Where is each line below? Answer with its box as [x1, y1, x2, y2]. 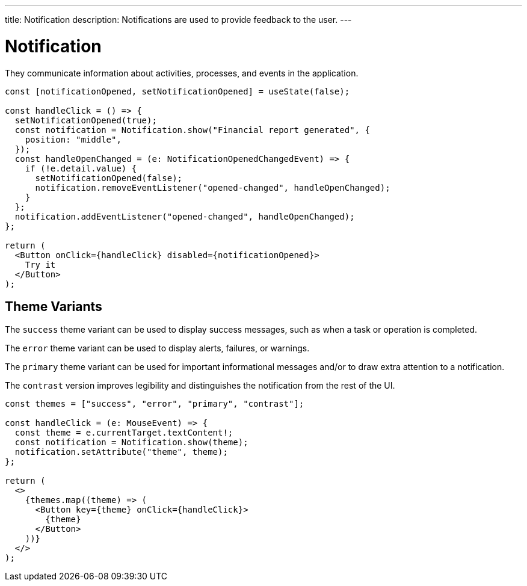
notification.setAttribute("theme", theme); [14, 447, 228, 457]
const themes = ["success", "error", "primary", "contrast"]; [5, 399, 304, 409]
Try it [25, 259, 56, 270]
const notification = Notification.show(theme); [14, 437, 248, 448]
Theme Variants [5, 298, 102, 314]
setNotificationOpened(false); [35, 173, 183, 183]
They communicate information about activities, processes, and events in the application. [5, 67, 359, 78]
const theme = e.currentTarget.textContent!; [14, 428, 233, 438]
